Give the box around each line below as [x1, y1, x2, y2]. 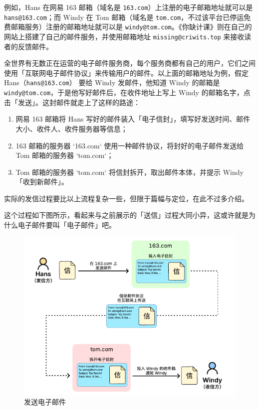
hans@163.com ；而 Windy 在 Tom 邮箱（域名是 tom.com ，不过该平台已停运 [4, 11, 244, 22]
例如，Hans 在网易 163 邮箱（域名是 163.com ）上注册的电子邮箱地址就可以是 [4, 2, 253, 12]
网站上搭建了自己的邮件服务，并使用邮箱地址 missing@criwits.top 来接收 [4, 31, 245, 41]
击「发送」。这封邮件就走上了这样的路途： [4, 97, 140, 107]
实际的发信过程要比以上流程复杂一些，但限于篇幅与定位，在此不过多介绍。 [4, 193, 249, 203]
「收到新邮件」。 [15, 176, 68, 187]
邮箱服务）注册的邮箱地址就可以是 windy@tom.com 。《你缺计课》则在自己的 [10, 21, 252, 32]
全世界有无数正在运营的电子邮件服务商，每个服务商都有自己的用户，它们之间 [4, 58, 256, 68]
